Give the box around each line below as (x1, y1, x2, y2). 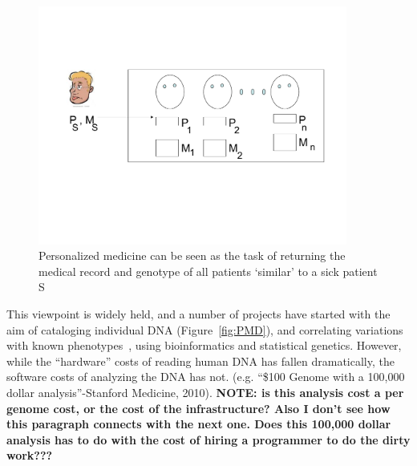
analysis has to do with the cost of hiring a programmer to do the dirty (6, 431, 411, 448)
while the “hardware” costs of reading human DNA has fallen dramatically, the (6, 352, 395, 369)
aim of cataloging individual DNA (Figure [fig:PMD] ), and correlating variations (6, 321, 403, 338)
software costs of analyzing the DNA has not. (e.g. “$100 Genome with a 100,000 (6, 368, 405, 385)
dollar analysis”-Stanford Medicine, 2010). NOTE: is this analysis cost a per (6, 383, 404, 400)
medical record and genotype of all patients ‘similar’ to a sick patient (38, 262, 378, 279)
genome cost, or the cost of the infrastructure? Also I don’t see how (6, 399, 391, 416)
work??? (6, 447, 53, 464)
